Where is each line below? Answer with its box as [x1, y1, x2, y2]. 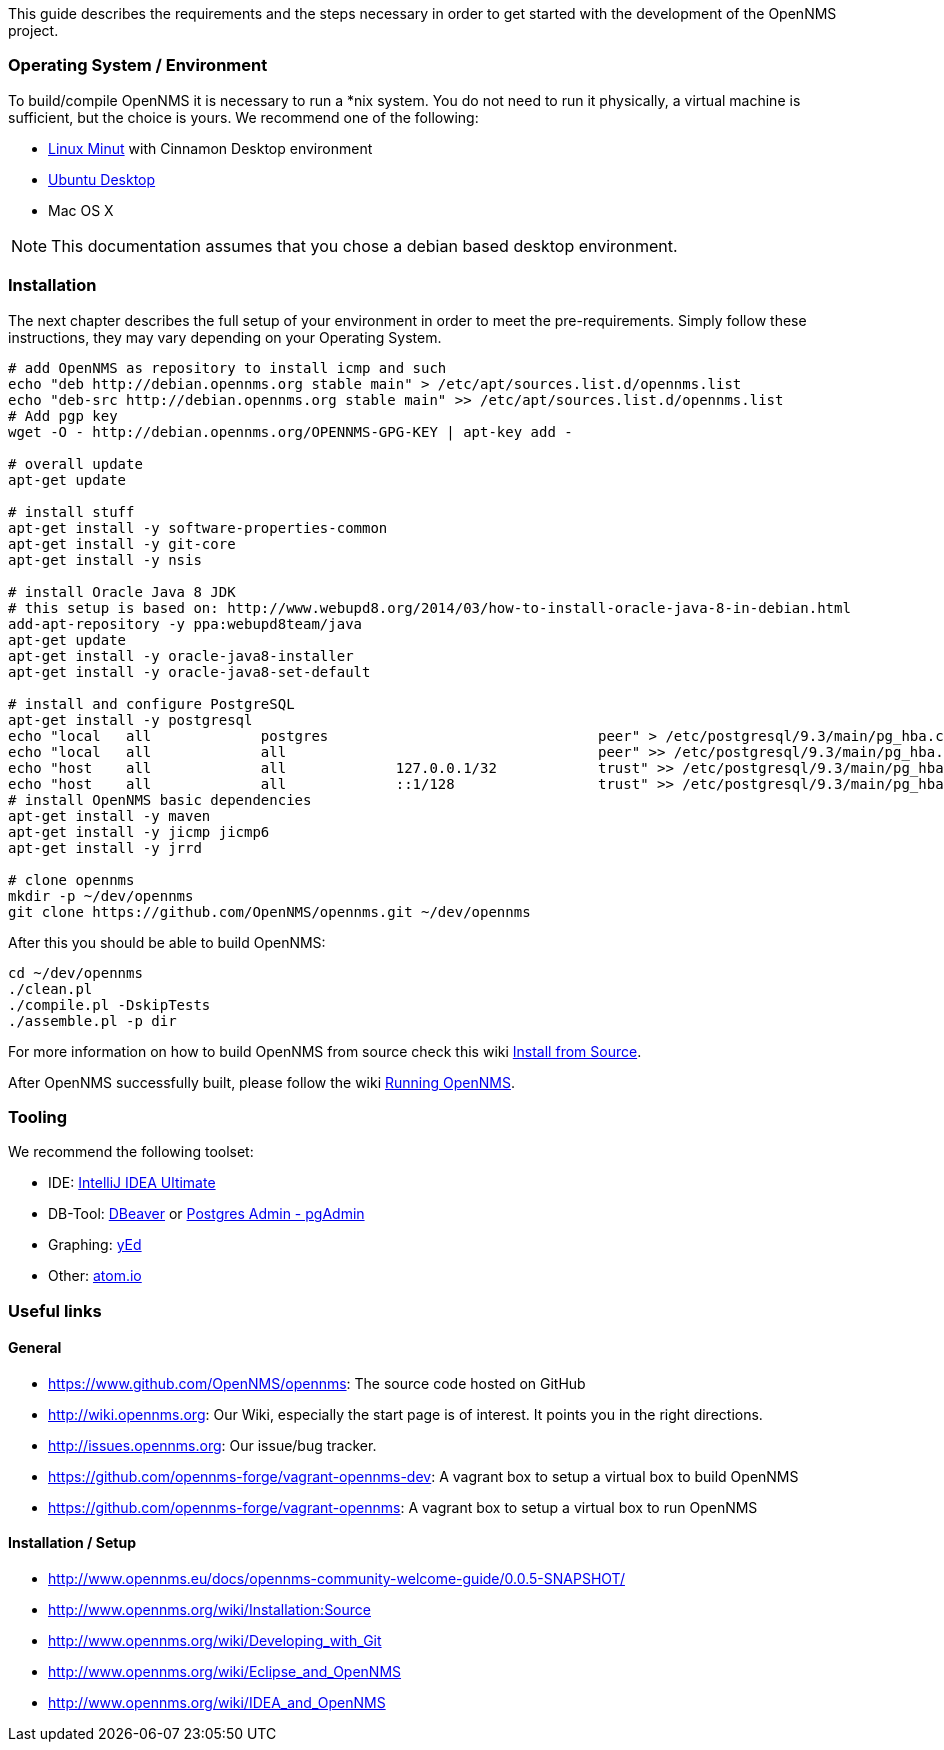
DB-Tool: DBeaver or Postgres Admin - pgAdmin [48, 1205, 365, 1223]
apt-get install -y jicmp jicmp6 [8, 823, 270, 840]
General [8, 1339, 62, 1357]
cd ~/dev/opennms [8, 964, 143, 981]
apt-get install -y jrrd [8, 839, 202, 856]
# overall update [8, 455, 143, 472]
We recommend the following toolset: [8, 1143, 254, 1161]
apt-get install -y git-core [8, 535, 236, 552]
